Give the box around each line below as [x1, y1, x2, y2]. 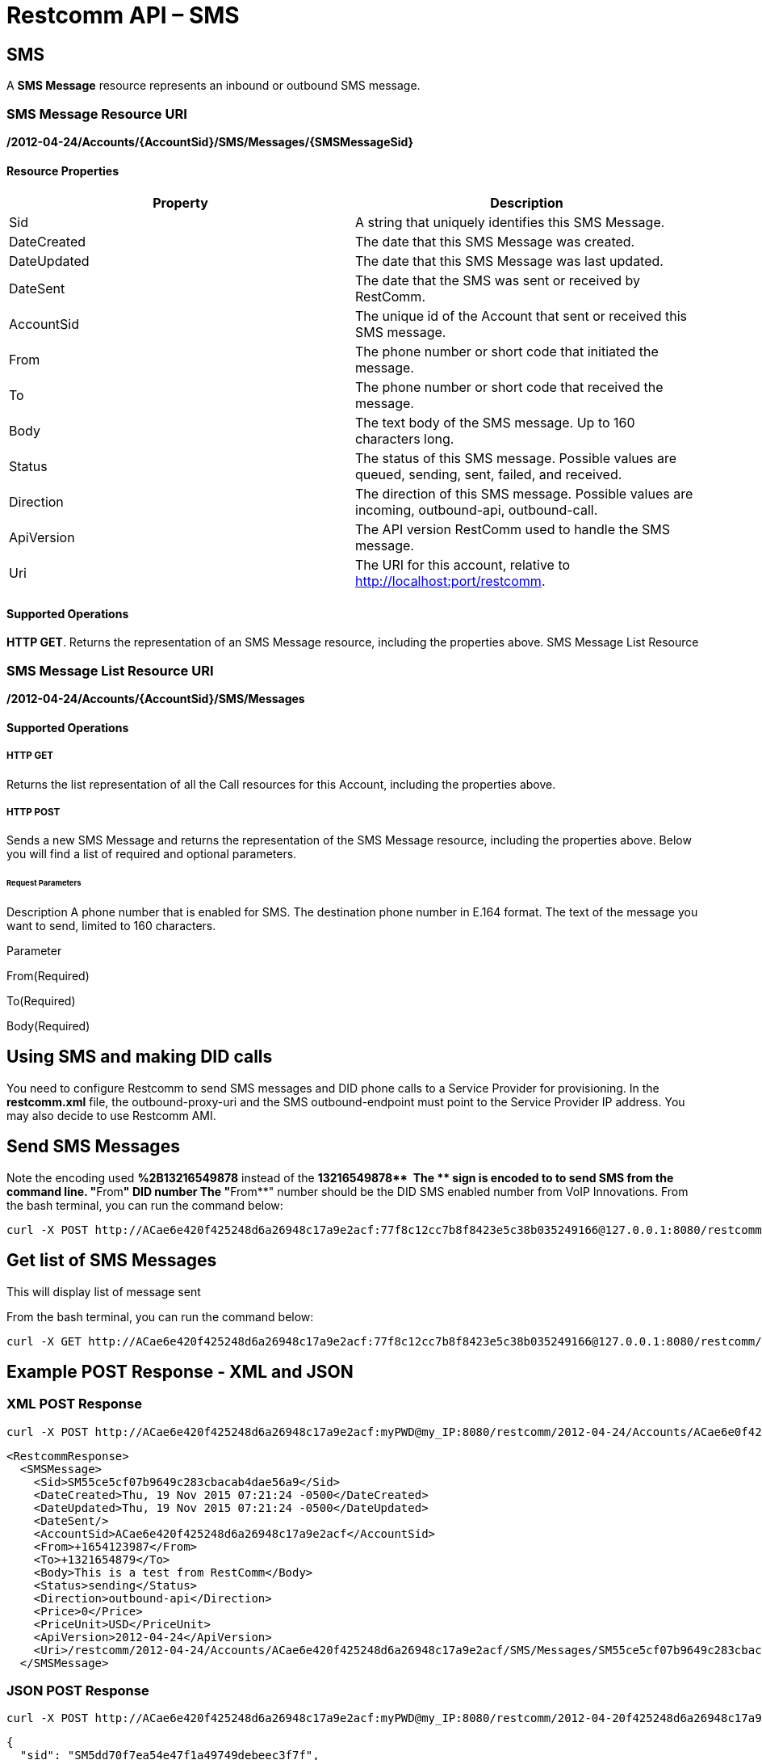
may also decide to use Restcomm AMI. [6, 1108, 216, 1122]
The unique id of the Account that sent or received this [355, 308, 688, 325]
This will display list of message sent [6, 1284, 201, 1299]
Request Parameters [6, 878, 82, 888]
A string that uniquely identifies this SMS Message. [355, 214, 665, 231]
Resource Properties [6, 163, 119, 178]
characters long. [355, 431, 454, 448]
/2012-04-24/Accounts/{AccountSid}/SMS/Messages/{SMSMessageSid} [6, 134, 414, 149]
